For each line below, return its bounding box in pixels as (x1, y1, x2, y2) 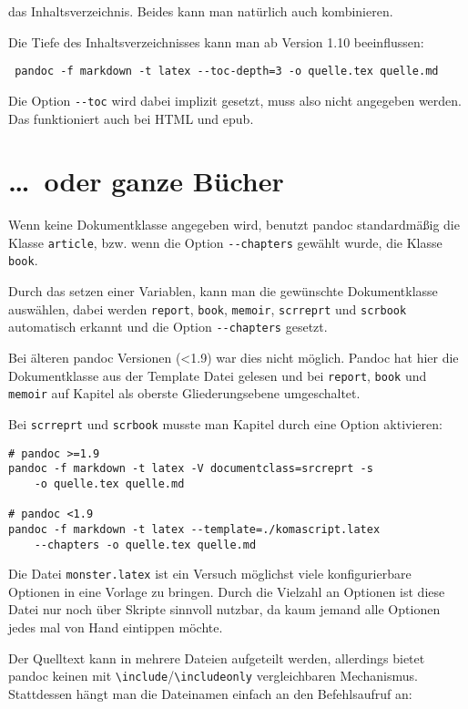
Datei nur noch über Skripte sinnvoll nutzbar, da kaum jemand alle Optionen (8, 600, 441, 619)
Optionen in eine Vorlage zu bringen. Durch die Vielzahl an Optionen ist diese (8, 581, 445, 601)
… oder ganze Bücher (8, 162, 284, 200)
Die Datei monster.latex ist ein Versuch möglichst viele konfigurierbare (8, 564, 412, 583)
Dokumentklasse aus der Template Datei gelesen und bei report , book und (8, 365, 427, 385)
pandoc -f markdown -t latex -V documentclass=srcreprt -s (8, 462, 373, 476)
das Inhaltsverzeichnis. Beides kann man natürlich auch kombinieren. (8, 2, 393, 20)
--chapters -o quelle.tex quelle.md (34, 538, 257, 551)
